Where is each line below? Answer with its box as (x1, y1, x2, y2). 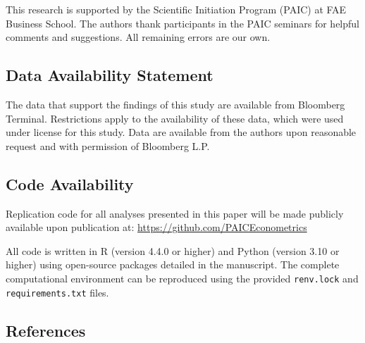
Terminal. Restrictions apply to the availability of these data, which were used (6, 111, 344, 125)
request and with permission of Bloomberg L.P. (6, 138, 210, 153)
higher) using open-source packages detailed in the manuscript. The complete (6, 257, 340, 272)
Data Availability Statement (6, 64, 214, 86)
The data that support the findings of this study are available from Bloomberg (6, 96, 345, 111)
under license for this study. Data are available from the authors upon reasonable (6, 125, 357, 139)
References (6, 319, 86, 341)
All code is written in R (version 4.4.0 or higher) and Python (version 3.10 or (6, 243, 340, 258)
